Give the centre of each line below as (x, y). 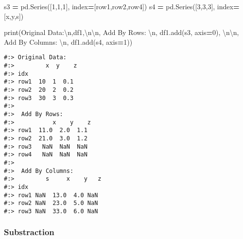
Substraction (29, 232)
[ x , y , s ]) (14, 16)
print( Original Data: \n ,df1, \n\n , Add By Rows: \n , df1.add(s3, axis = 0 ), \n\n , (121, 32)
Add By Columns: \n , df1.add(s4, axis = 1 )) (68, 42)
